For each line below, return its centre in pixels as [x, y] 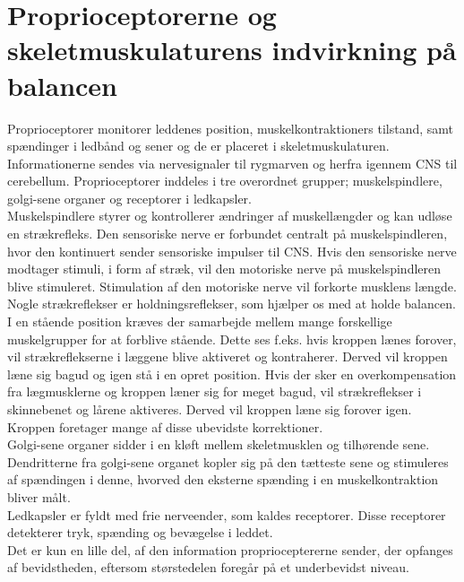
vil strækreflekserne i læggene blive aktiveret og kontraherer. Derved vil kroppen [228, 356]
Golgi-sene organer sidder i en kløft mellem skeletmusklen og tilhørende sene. [219, 444]
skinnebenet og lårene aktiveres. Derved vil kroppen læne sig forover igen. [210, 409]
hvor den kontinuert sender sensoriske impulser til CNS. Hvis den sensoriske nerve [232, 251]
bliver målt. [39, 496]
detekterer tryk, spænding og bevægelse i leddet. [140, 532]
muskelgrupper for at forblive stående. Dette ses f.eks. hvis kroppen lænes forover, [232, 339]
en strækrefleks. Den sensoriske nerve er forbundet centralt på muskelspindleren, [228, 234]
